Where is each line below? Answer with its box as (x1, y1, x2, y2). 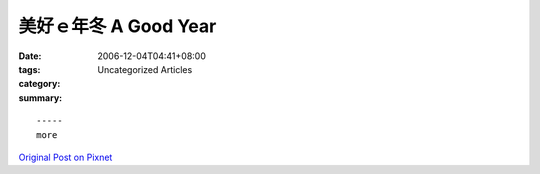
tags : (18, 63, 41, 75)
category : (18, 78, 61, 90)
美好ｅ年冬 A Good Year (18, 15, 217, 37)
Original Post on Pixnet (18, 151, 113, 163)
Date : (18, 50, 42, 62)
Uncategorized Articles (97, 63, 193, 75)
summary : (18, 91, 63, 104)
